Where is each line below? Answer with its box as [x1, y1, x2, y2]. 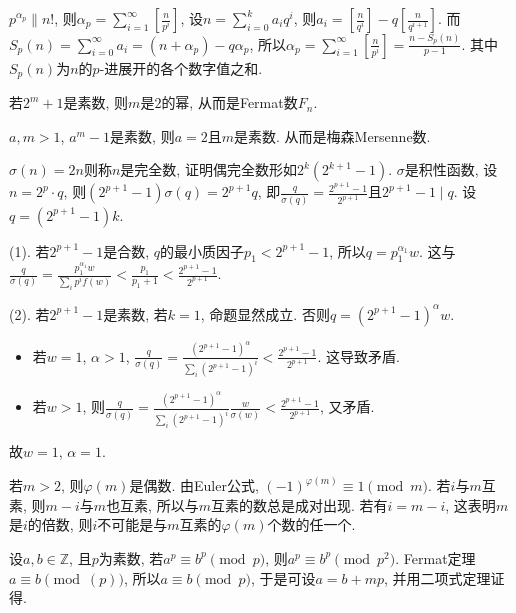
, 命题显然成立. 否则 [200, 303, 330, 324]
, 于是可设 [250, 567, 316, 588]
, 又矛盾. [319, 396, 375, 417]
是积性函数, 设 [404, 159, 498, 180]
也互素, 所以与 [106, 494, 199, 515]
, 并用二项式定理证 [383, 567, 505, 588]
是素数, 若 [103, 303, 168, 324]
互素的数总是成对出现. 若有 [210, 494, 388, 515]
